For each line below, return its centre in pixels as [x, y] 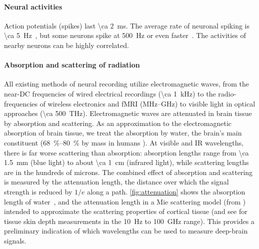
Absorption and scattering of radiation [72, 65]
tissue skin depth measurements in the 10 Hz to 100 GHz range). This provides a [129, 221]
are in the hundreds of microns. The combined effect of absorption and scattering [128, 172]
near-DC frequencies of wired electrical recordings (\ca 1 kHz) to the [110, 93]
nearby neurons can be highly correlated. [66, 45]
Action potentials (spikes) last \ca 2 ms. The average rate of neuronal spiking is [127, 25]
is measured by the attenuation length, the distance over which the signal [116, 182]
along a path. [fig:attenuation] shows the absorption [166, 191]
